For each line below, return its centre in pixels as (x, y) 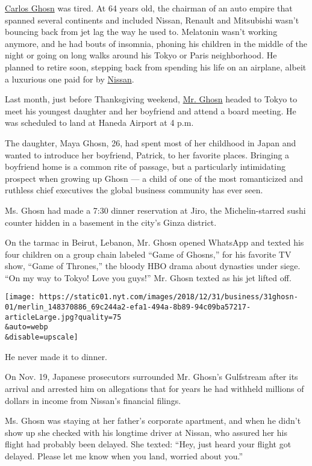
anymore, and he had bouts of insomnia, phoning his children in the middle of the (156, 43)
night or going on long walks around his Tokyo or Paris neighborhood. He (141, 55)
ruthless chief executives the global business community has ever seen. (134, 190)
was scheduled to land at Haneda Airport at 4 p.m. (99, 123)
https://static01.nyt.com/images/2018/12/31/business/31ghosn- (169, 297)
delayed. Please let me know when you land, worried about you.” (124, 455)
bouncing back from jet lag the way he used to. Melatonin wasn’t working (141, 32)
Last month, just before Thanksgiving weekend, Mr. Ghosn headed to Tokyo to (151, 99)
